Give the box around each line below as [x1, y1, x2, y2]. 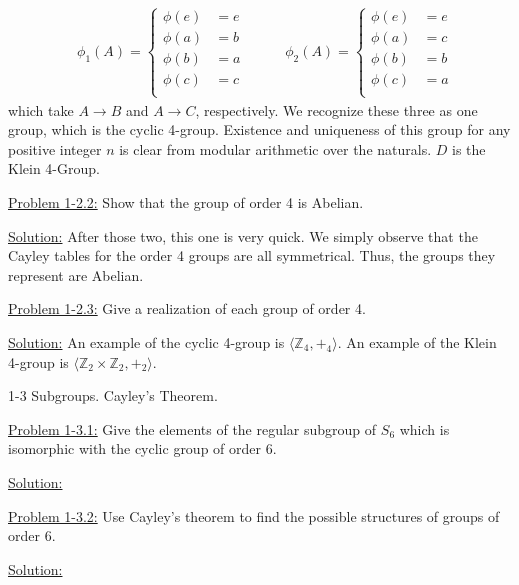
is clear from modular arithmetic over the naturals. [119, 138, 432, 159]
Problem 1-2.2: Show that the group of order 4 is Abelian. [8, 192, 364, 213]
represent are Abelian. [8, 264, 144, 285]
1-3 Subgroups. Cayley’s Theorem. [8, 385, 218, 406]
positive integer [8, 138, 102, 159]
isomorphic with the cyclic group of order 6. [8, 438, 277, 459]
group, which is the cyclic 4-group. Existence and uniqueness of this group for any [8, 119, 511, 140]
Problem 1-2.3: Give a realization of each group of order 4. [8, 298, 366, 319]
